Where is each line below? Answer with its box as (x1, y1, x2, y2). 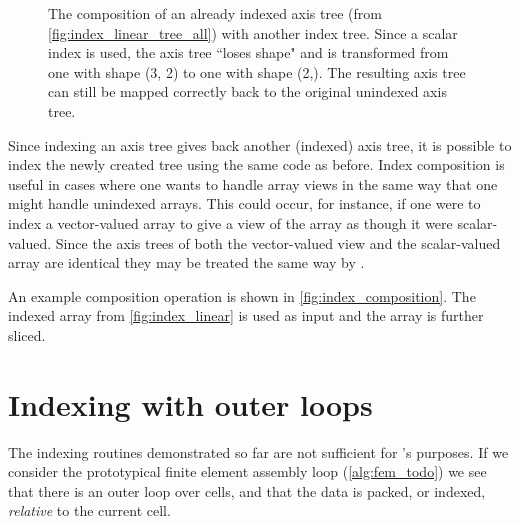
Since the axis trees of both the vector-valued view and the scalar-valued (55, 232, 501, 253)
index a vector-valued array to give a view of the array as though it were (8, 212, 453, 233)
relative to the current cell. (8, 500, 171, 521)
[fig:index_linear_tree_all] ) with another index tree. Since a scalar (48, 22, 458, 43)
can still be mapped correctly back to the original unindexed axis (48, 81, 447, 102)
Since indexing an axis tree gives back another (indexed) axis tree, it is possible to (8, 134, 512, 155)
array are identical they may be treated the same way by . (8, 252, 365, 273)
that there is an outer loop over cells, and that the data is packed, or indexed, (8, 480, 486, 501)
